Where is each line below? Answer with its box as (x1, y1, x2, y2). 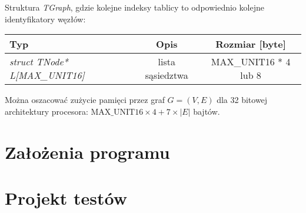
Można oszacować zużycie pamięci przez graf (5, 94, 165, 106)
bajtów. (193, 105, 220, 117)
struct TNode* (9, 55, 69, 69)
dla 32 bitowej (217, 94, 268, 106)
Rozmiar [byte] (215, 37, 286, 51)
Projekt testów (5, 185, 128, 209)
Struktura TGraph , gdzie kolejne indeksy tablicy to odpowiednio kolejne (5, 1, 264, 13)
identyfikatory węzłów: (5, 12, 86, 25)
